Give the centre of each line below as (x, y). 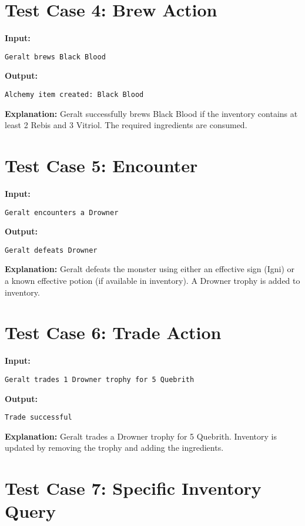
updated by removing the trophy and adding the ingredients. (114, 448)
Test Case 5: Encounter (101, 165)
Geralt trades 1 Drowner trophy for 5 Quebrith (100, 379)
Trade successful (38, 418)
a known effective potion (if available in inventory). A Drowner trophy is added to (152, 281)
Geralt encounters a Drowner (62, 212)
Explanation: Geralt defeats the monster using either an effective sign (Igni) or (150, 269)
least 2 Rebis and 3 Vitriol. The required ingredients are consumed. (126, 125)
